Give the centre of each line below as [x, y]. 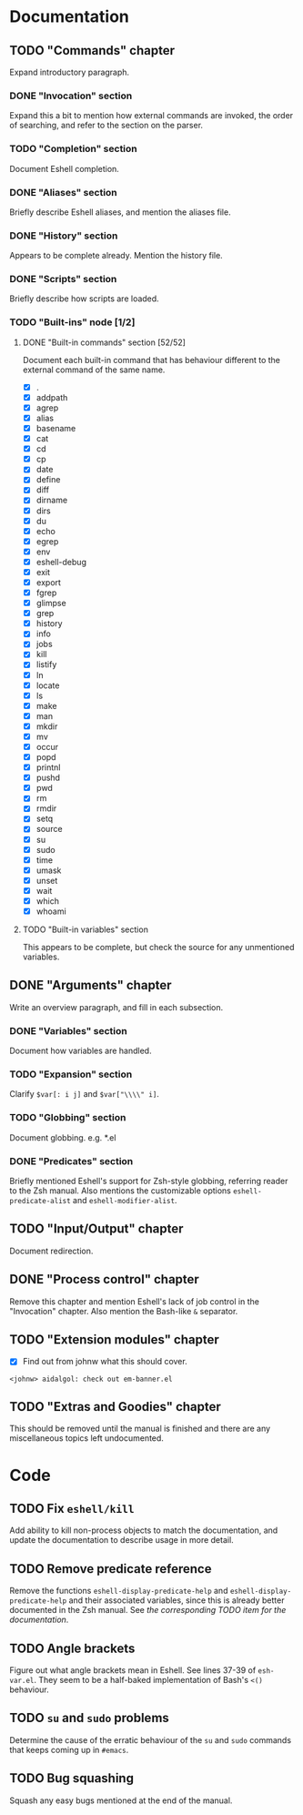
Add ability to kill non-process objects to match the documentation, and [144, 1530]
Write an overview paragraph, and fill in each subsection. [116, 1007]
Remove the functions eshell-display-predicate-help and [119, 1591]
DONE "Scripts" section [63, 279]
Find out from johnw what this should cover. [105, 1362]
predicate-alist [40, 1202]
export [49, 582]
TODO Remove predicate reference [111, 1569]
